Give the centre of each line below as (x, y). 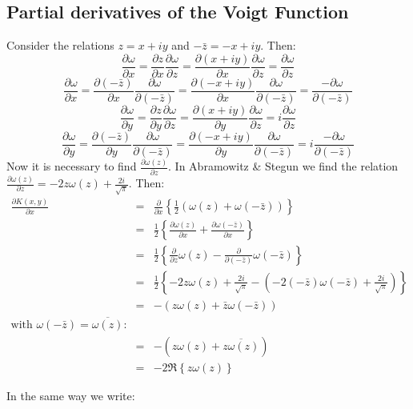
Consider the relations (60, 45)
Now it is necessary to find (72, 166)
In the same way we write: (71, 395)
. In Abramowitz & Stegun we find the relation (283, 166)
